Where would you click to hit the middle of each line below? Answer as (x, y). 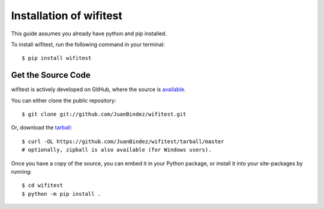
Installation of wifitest (67, 16)
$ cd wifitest (42, 185)
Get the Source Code (51, 75)
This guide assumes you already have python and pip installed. (89, 34)
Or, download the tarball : (42, 128)
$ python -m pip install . (61, 194)
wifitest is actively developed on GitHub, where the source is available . (98, 89)
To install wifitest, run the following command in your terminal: (88, 44)
